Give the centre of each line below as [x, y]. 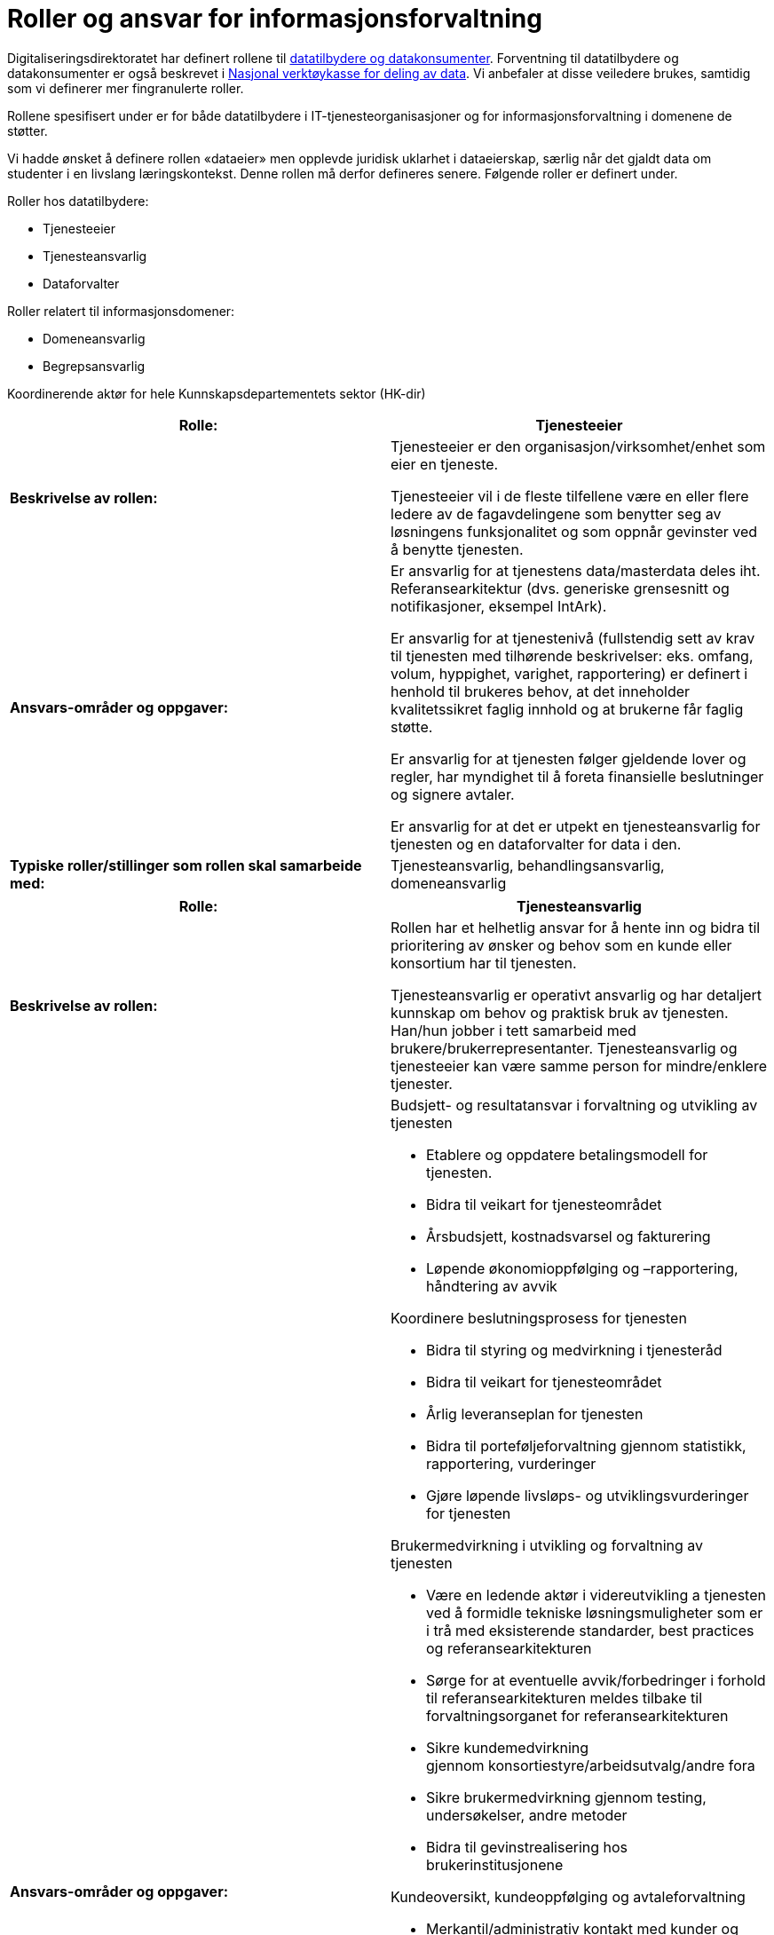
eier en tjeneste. [445, 464]
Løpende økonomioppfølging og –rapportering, [582, 1268]
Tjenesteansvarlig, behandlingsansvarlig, [528, 865]
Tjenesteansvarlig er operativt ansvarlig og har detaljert [577, 995]
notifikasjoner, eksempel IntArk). [499, 606]
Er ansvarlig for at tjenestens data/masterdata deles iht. [576, 570]
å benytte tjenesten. [457, 549]
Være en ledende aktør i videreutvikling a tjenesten [596, 1595]
